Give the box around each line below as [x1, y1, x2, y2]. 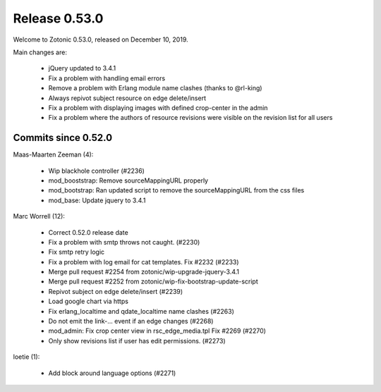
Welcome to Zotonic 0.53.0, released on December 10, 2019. [13, 35, 188, 44]
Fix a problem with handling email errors [48, 74, 166, 82]
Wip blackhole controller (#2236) [48, 166, 145, 175]
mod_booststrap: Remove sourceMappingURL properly [48, 176, 208, 185]
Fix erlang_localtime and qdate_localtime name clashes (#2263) [48, 307, 234, 315]
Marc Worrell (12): [13, 212, 65, 221]
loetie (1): [13, 353, 40, 361]
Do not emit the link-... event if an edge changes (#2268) [48, 317, 214, 326]
